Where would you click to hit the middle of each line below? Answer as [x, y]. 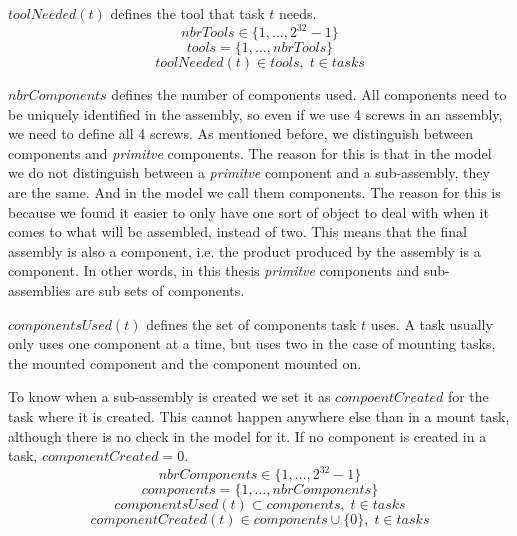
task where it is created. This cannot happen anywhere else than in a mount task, [259, 416]
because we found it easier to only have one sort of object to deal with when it [248, 211]
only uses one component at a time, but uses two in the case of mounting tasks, [252, 343]
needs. [297, 13]
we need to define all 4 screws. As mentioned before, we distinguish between [241, 133]
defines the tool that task [187, 13]
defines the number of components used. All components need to [309, 94]
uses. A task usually [431, 323]
